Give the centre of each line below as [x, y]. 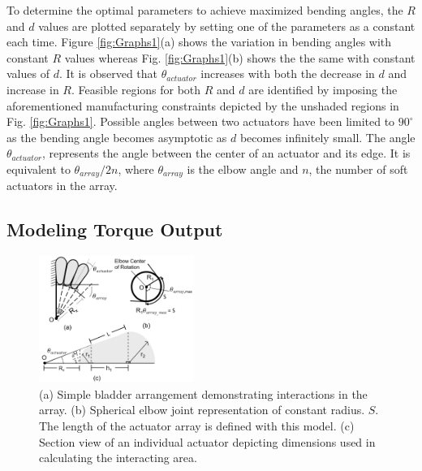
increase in [33, 89]
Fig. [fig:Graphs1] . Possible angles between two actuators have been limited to [201, 121]
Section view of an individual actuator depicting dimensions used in [207, 441]
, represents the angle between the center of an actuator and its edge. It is [226, 153]
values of [28, 73]
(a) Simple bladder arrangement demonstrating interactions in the [203, 393]
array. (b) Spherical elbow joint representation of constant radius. [202, 410]
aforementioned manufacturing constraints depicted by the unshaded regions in [203, 105]
